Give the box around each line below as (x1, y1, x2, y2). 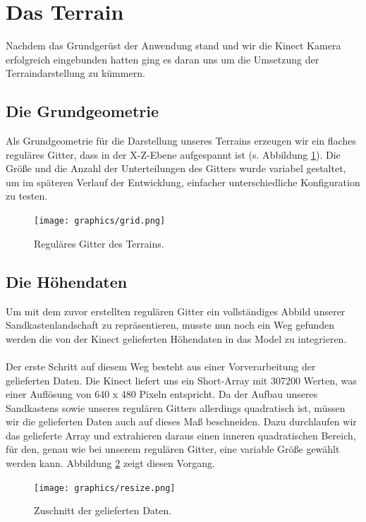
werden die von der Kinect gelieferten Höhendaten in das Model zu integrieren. (6, 331, 347, 346)
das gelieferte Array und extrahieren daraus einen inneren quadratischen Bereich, (6, 427, 356, 442)
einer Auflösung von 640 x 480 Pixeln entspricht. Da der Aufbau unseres (6, 387, 318, 401)
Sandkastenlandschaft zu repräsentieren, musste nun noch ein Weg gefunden (6, 317, 335, 332)
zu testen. (6, 188, 48, 203)
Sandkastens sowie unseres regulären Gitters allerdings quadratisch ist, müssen (6, 400, 346, 415)
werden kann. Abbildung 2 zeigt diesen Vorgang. (6, 456, 215, 471)
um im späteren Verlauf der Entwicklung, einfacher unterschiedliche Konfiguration (6, 174, 360, 189)
